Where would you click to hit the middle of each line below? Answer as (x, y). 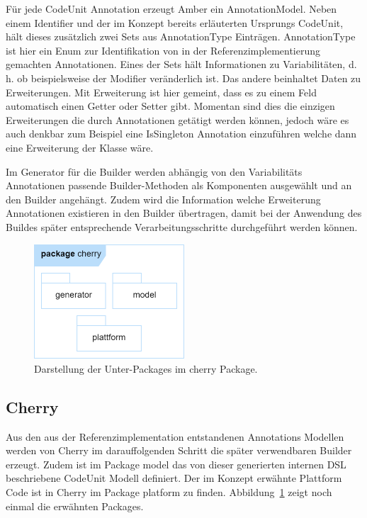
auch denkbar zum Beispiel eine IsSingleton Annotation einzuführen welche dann (181, 134)
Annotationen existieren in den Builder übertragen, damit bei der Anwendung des (184, 213)
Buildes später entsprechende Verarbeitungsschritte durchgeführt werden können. (182, 226)
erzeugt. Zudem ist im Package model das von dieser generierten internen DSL (176, 464)
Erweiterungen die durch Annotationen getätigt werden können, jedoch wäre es (177, 119)
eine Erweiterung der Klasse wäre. (80, 147)
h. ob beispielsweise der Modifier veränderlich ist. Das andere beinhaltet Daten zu (183, 78)
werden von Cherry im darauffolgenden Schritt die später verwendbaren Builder (179, 450)
